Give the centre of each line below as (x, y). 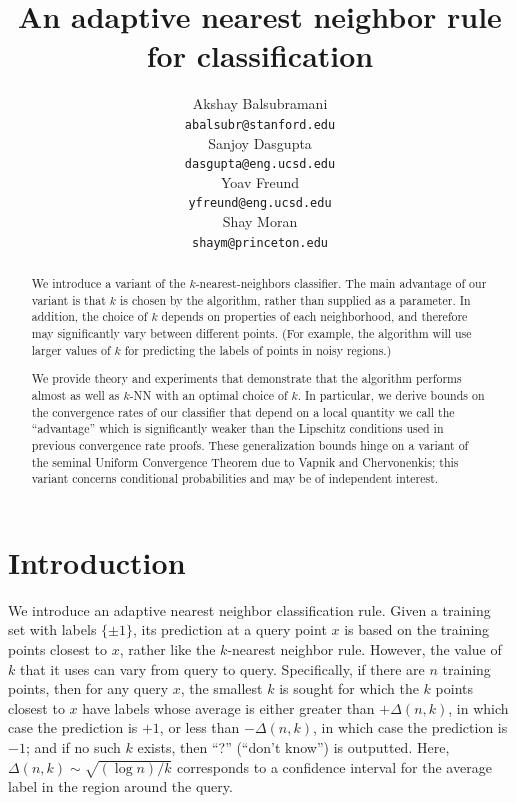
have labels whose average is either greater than (228, 707)
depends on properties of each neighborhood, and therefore (314, 316)
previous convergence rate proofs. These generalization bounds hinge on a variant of (250, 444)
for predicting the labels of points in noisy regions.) (258, 349)
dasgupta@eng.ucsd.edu (260, 164)
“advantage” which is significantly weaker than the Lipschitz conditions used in (237, 428)
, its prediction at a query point (230, 629)
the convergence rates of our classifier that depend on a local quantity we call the (243, 411)
